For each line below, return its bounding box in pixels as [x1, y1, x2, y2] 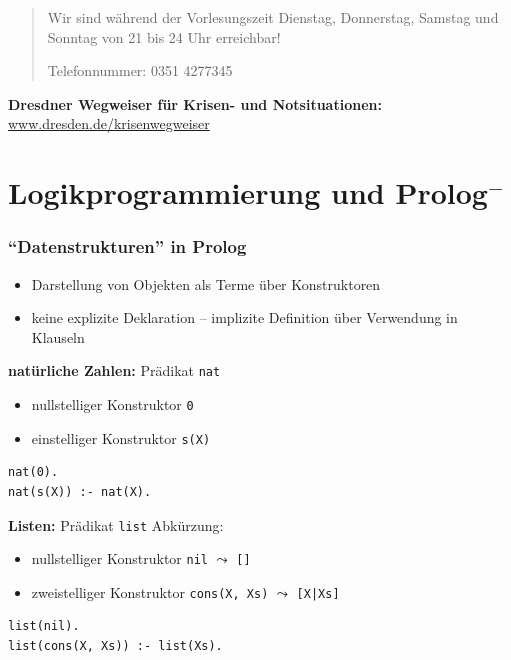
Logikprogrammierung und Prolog [8, 172, 488, 213]
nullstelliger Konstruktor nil [31, 548, 208, 569]
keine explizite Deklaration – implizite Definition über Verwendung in [31, 307, 458, 328]
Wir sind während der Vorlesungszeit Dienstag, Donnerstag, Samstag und [47, 7, 499, 27]
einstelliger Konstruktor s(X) [31, 427, 211, 448]
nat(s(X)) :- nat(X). [8, 484, 152, 499]
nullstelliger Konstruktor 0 [31, 394, 194, 414]
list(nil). [8, 619, 80, 634]
